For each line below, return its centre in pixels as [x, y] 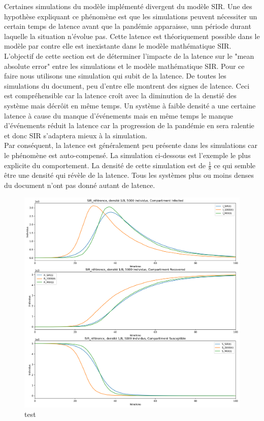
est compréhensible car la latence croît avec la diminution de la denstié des [120, 95]
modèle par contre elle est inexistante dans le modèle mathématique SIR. [118, 46]
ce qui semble [235, 165]
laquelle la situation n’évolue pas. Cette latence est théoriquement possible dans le [132, 36]
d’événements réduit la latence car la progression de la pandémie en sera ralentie [129, 125]
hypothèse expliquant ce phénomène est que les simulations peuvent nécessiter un [131, 16]
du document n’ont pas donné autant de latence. [80, 185]
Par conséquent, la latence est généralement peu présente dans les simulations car [131, 145]
